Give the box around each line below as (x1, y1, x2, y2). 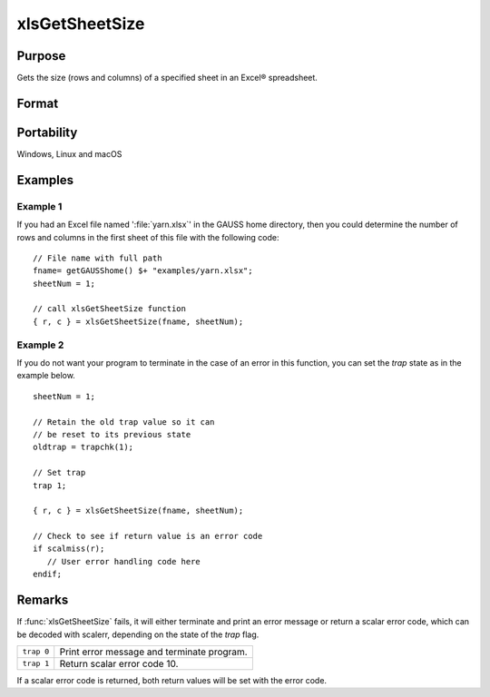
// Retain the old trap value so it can (33, 417, 215, 427)
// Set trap (33, 467, 86, 478)
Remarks (16, 593, 69, 608)
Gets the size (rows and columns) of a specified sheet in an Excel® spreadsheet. (16, 73, 318, 83)
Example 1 (16, 200, 63, 212)
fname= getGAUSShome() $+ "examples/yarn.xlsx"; (33, 266, 253, 276)
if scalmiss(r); (33, 544, 105, 554)
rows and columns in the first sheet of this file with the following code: (16, 231, 279, 242)
